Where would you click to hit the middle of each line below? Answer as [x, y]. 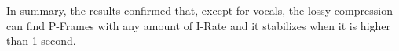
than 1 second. [41, 41]
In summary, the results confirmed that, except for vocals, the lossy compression [199, 10]
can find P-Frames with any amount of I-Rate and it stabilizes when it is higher [199, 25]
